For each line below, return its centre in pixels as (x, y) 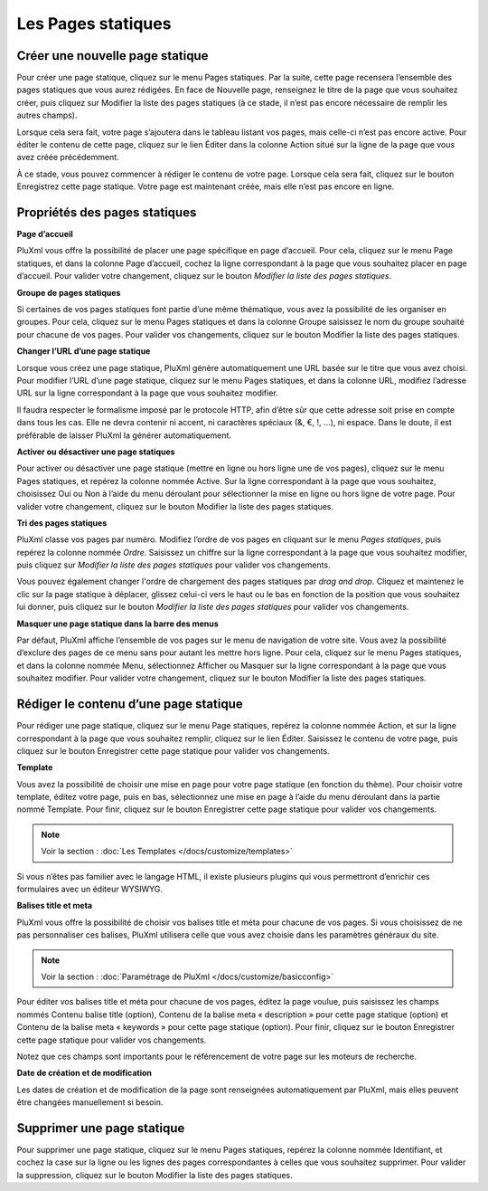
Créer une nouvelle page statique (113, 56)
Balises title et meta (55, 906)
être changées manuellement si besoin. (90, 1102)
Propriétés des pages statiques (107, 212)
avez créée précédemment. (68, 157)
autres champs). (47, 115)
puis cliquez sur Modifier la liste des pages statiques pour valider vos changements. (174, 565)
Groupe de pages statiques (69, 292)
